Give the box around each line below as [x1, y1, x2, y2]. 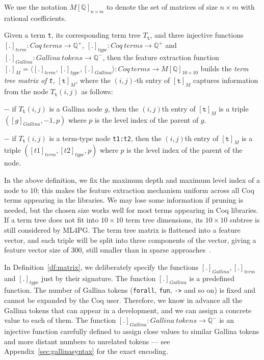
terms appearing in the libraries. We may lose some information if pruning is [4, 195, 244, 205]
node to [4, 184, 28, 195]
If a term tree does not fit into [4, 214, 99, 225]
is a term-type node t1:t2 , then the [49, 132, 162, 143]
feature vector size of [4, 244, 69, 255]
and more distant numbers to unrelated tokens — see [4, 336, 170, 346]
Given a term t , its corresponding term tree [4, 30, 141, 40]
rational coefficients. [4, 12, 67, 23]
